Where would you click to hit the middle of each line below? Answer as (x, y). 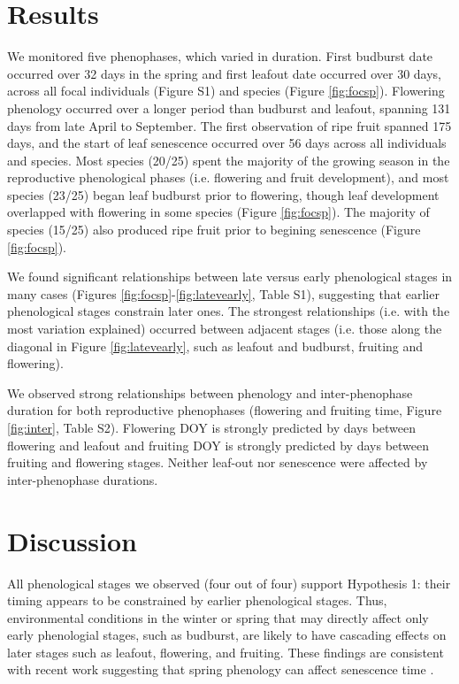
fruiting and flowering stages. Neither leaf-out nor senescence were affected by (218, 462)
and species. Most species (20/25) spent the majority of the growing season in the (229, 160)
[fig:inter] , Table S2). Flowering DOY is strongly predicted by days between (212, 427)
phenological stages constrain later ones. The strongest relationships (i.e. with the (229, 311)
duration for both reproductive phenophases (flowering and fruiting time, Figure (225, 410)
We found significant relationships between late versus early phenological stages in (230, 277)
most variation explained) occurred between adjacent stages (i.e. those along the (225, 329)
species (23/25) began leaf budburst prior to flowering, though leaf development (223, 194)
